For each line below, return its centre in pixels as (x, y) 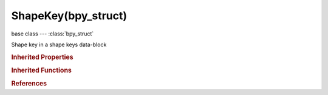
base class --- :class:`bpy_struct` (53, 34)
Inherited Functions (42, 70)
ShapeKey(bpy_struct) (69, 16)
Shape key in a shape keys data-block (59, 44)
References (29, 84)
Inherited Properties (43, 57)
